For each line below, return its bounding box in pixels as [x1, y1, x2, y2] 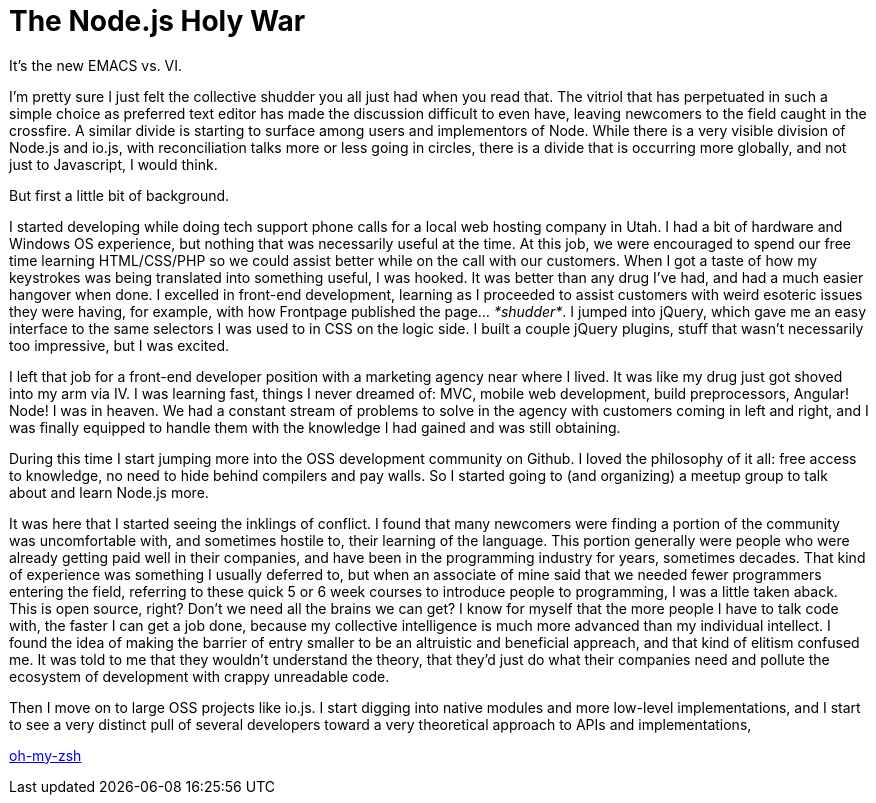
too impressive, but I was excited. [9, 336, 229, 354]
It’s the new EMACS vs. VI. [9, 56, 183, 74]
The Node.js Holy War [9, 4, 306, 38]
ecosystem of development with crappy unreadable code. [9, 667, 390, 685]
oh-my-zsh [9, 746, 82, 764]
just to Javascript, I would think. [9, 155, 218, 173]
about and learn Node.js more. [9, 483, 209, 501]
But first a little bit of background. [9, 186, 230, 204]
